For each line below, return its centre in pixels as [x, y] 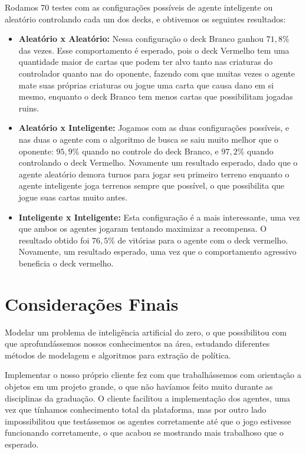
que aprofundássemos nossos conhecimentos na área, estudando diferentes [137, 343]
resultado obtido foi [54, 240]
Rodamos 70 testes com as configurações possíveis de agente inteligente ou [139, 7]
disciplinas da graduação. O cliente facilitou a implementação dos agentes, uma [148, 398]
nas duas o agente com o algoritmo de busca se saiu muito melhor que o [149, 139]
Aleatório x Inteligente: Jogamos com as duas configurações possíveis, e [154, 128]
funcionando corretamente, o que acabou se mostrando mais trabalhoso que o [144, 432]
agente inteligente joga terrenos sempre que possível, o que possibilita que [152, 185]
